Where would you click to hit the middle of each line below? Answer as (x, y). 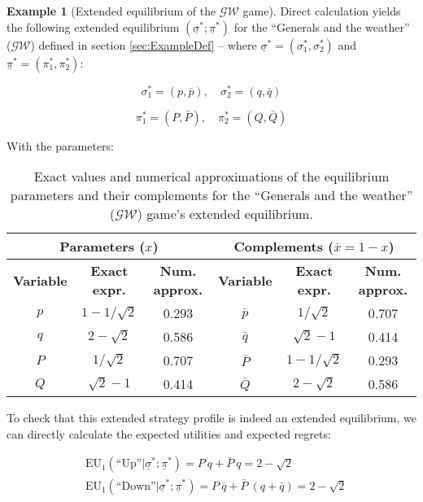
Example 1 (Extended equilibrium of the (111, 11)
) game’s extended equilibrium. (225, 214)
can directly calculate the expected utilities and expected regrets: (169, 433)
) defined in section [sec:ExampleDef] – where (144, 44)
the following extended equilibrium (93, 26)
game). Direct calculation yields (322, 11)
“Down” (136, 486)
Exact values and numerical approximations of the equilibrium (211, 177)
